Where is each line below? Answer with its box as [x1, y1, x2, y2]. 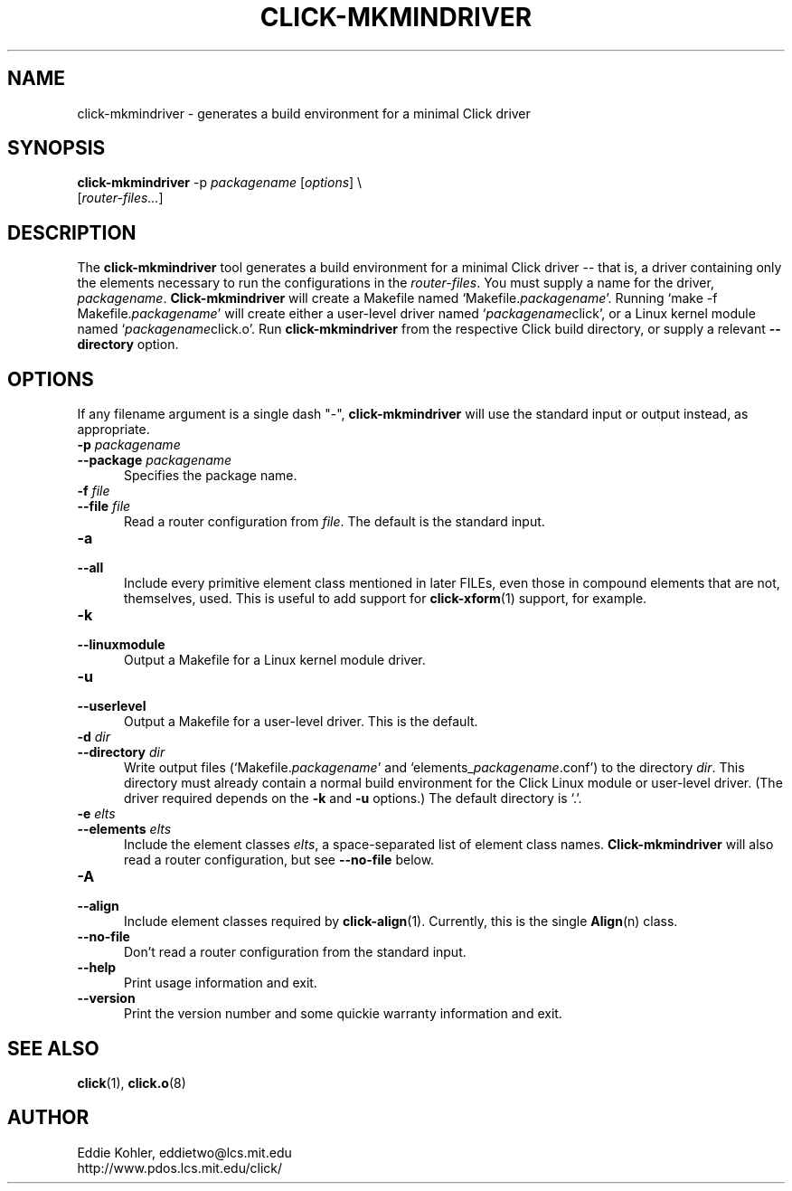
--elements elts [77, 821, 172, 837]
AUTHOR [7, 1106, 90, 1130]
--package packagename [77, 452, 232, 468]
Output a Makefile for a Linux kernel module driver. [124, 652, 426, 668]
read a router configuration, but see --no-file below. [124, 852, 435, 868]
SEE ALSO [7, 1036, 99, 1060]
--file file [77, 498, 131, 515]
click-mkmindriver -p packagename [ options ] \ [77, 175, 363, 191]
